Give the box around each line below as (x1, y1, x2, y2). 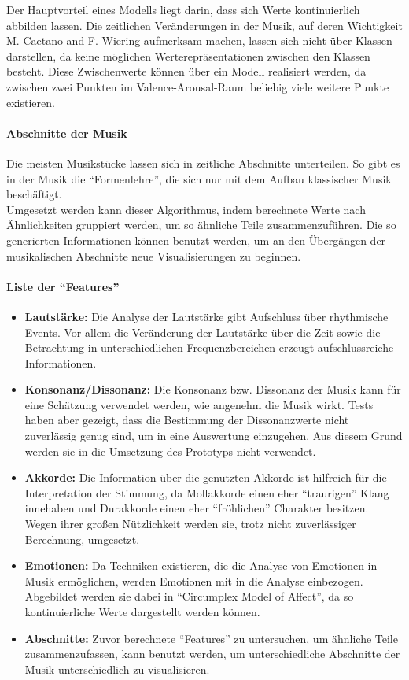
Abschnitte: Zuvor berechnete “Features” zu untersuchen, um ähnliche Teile (24, 630, 398, 646)
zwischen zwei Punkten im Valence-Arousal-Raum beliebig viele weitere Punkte (6, 78, 389, 94)
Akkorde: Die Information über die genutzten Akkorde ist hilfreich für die (24, 469, 387, 486)
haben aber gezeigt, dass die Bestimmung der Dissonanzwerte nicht (24, 412, 349, 428)
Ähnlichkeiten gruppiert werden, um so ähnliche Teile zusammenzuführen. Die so (6, 216, 396, 233)
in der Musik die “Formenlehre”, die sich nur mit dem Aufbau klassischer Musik (6, 170, 392, 187)
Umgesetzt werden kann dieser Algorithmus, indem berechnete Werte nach (6, 201, 366, 217)
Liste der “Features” (6, 278, 120, 294)
